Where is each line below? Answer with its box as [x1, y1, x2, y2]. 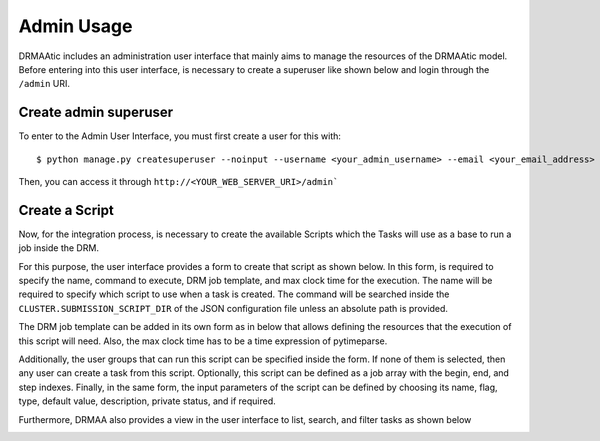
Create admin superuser [18, 104, 174, 121]
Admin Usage [18, 15, 133, 37]
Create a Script [18, 201, 114, 219]
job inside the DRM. [18, 242, 100, 254]
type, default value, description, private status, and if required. [18, 395, 277, 407]
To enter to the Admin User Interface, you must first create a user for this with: [18, 130, 342, 142]
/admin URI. [18, 78, 70, 90]
